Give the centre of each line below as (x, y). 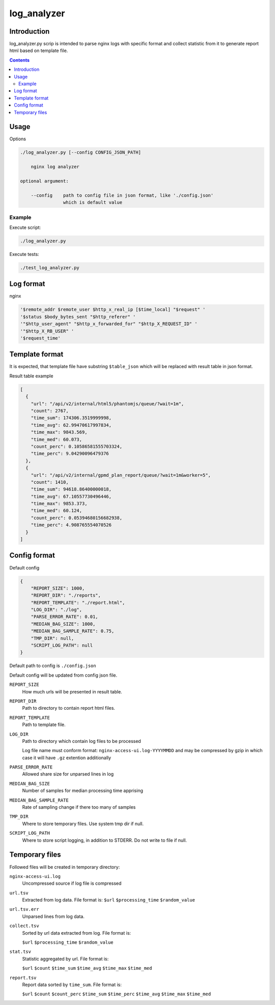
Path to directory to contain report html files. (69, 708)
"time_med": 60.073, (57, 439)
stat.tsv (20, 952)
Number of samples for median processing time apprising (83, 791)
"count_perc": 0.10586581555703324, (76, 446)
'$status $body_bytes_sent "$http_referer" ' (78, 317)
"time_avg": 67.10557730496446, (71, 496)
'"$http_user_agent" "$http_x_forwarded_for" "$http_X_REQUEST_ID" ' (109, 324)
